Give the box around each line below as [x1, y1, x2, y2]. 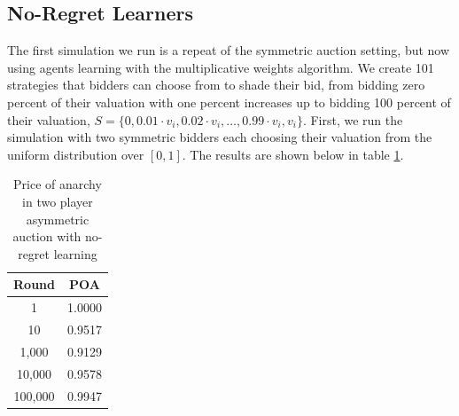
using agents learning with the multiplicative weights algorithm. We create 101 [7, 58, 434, 76]
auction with [12, 227, 82, 246]
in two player [22, 192, 93, 210]
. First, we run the [302, 110, 403, 129]
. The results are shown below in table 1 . [182, 145, 404, 163]
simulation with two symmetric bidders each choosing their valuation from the [7, 128, 432, 146]
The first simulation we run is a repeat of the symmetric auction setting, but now [7, 41, 450, 59]
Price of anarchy [13, 175, 102, 193]
